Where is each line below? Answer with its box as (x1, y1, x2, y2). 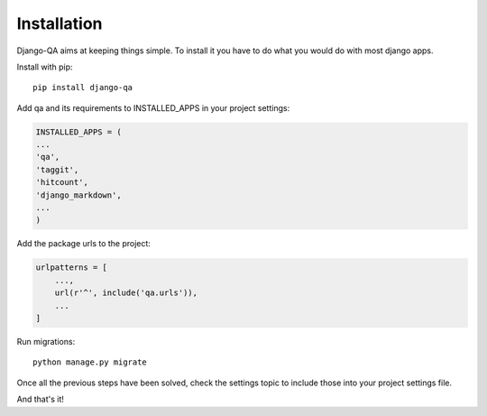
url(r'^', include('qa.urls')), (54, 288, 198, 298)
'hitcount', (35, 177, 89, 188)
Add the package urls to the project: (16, 238, 151, 249)
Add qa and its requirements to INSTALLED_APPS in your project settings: (16, 102, 290, 113)
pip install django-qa (32, 82, 133, 93)
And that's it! (16, 393, 65, 405)
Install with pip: (16, 61, 73, 72)
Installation (16, 14, 103, 33)
